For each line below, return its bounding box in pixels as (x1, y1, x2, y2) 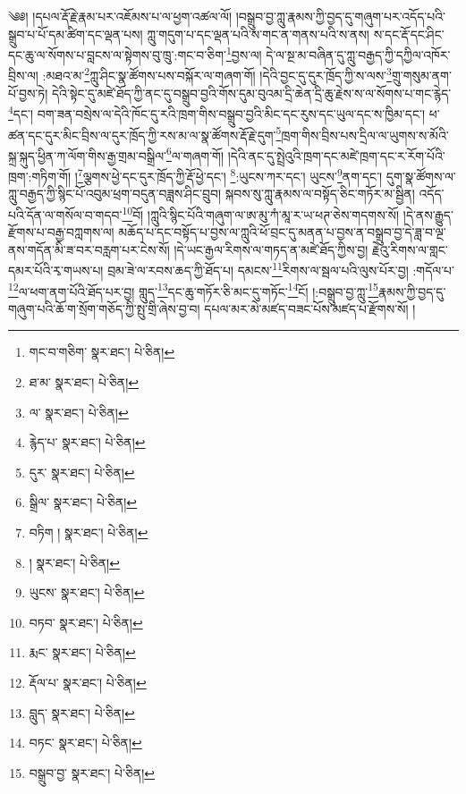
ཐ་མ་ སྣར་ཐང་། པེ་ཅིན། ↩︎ (29, 373, 139, 391)
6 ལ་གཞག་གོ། (166, 143, 225, 165)
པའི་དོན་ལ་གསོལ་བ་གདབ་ (8, 205, 123, 224)
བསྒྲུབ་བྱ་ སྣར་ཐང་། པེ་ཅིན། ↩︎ (29, 763, 156, 781)
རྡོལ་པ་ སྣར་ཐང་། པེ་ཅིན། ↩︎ (29, 672, 147, 691)
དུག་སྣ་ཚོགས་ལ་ (386, 166, 456, 185)
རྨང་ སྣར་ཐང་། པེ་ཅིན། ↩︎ (29, 643, 136, 662)
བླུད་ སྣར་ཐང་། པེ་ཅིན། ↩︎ (29, 703, 135, 722)
